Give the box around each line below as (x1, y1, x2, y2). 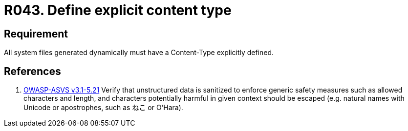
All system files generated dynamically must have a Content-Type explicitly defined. (4, 48, 274, 57)
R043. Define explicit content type (4, 2, 232, 19)
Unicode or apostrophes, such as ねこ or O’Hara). (23, 103, 183, 112)
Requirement (4, 27, 68, 40)
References (4, 65, 61, 77)
